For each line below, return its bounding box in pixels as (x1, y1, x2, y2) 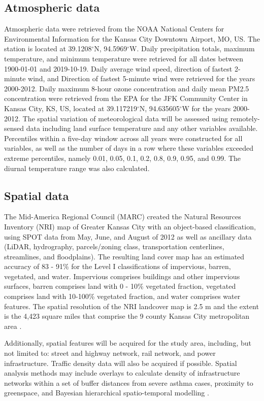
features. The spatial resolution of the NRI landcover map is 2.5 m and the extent (4, 300, 259, 311)
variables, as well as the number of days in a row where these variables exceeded (4, 143, 253, 153)
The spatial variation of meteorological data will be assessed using (22, 113, 228, 123)
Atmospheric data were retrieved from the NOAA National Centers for (4, 23, 224, 34)
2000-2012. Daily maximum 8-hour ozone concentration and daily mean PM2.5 (4, 83, 249, 93)
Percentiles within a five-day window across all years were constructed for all (4, 132, 243, 143)
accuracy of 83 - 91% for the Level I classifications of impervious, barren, (4, 261, 231, 272)
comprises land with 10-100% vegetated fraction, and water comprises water (4, 291, 241, 302)
